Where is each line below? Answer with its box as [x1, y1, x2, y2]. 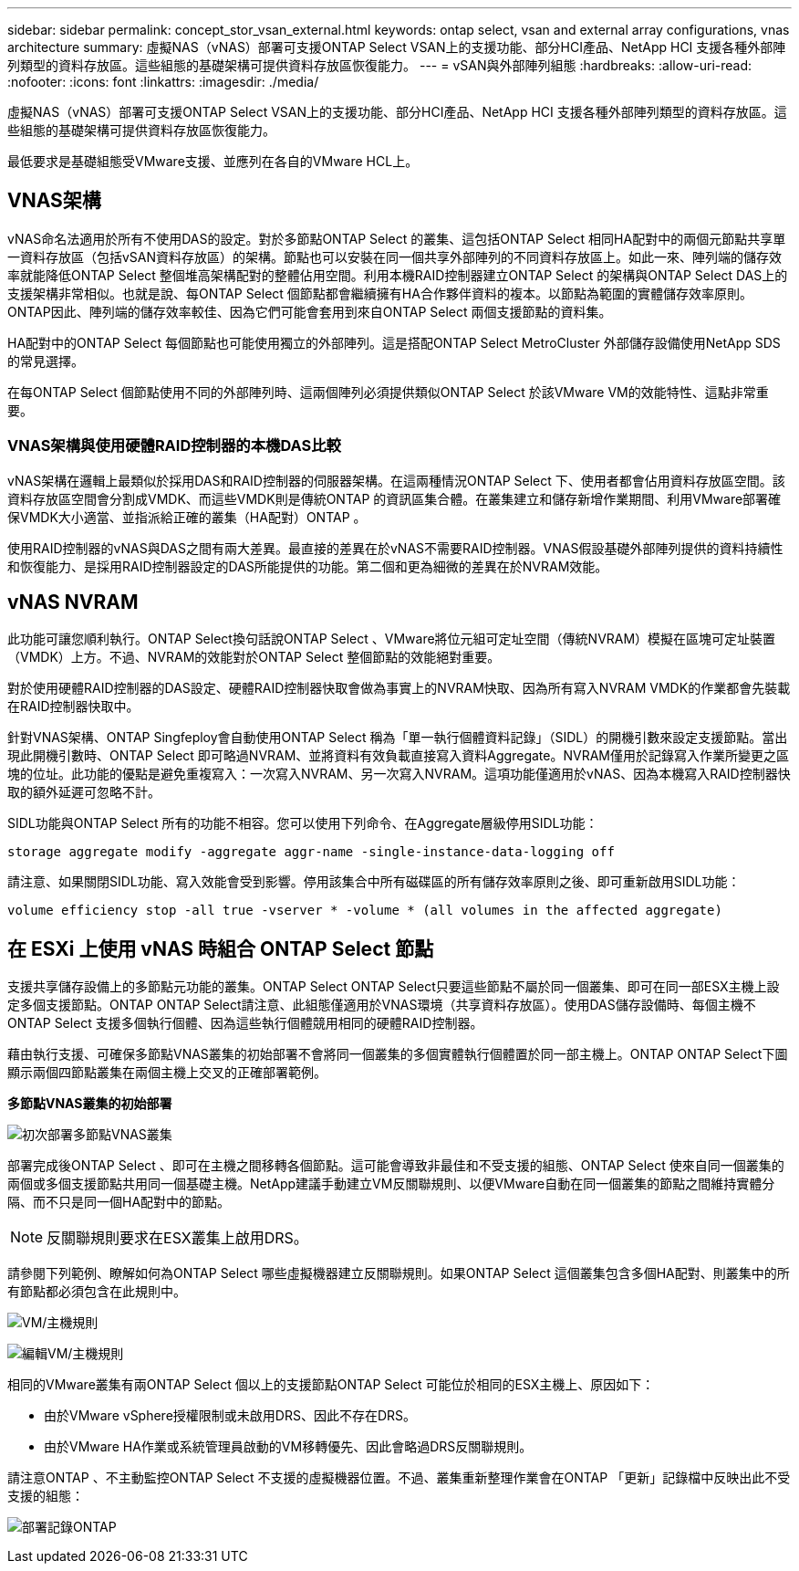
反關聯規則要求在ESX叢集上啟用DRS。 [47, 1229, 308, 1248]
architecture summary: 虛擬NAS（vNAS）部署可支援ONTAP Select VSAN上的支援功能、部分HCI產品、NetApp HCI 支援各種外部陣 [7, 39, 786, 55]
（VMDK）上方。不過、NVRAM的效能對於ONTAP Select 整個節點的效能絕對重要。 [7, 649, 501, 665]
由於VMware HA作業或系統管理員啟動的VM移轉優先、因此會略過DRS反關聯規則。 [44, 1439, 533, 1455]
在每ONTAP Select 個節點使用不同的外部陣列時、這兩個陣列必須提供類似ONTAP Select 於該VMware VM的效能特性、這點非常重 [7, 383, 769, 400]
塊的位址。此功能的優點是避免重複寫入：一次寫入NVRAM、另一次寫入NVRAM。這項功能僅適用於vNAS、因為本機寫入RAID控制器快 [7, 766, 791, 782]
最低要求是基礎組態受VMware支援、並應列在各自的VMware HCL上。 [7, 153, 419, 169]
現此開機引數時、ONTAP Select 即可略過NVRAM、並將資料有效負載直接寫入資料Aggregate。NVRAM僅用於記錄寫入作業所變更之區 [7, 748, 789, 764]
